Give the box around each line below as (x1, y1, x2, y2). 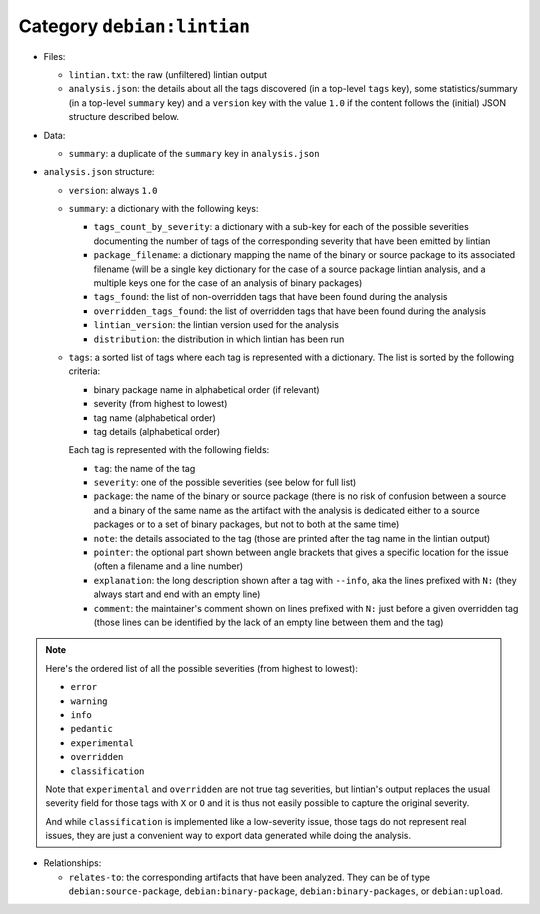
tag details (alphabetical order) (93, 425, 221, 437)
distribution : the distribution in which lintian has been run (93, 333, 345, 345)
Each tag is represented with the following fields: (68, 444, 270, 456)
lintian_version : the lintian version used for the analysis (93, 319, 340, 331)
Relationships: (43, 857, 102, 869)
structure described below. (68, 111, 180, 123)
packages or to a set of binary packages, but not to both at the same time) (93, 518, 400, 530)
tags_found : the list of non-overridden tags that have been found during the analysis (93, 291, 448, 303)
